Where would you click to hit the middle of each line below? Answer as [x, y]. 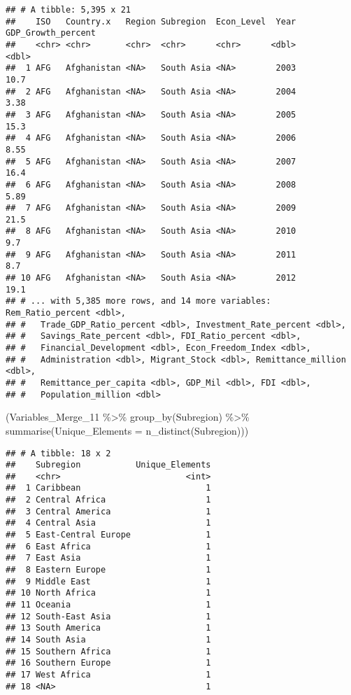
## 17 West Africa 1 [108, 674]
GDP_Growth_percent [51, 33]
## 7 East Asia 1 [108, 558]
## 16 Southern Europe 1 [108, 663]
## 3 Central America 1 [108, 511]
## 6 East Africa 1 [108, 546]
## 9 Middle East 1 [108, 581]
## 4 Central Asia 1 [108, 523]
